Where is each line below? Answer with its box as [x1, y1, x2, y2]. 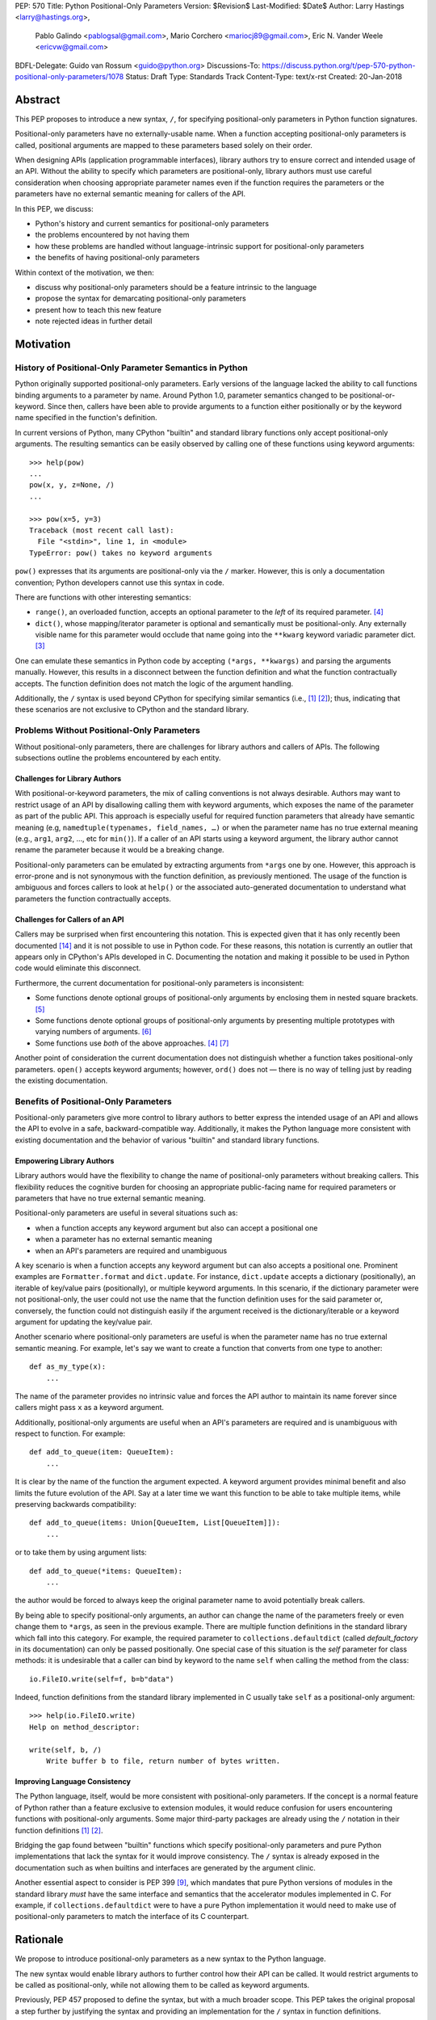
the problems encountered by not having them [35, 230, 190, 240]
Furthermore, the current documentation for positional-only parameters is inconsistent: [15, 978, 304, 987]
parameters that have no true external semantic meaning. [15, 1193, 206, 1203]
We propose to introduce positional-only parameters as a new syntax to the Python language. [15, 1954, 326, 1963]
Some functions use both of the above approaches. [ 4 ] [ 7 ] [35, 1038, 229, 1048]
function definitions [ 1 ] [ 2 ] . [15, 1825, 103, 1835]
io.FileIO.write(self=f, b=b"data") [29, 1674, 174, 1684]
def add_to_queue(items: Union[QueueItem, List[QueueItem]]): [29, 1518, 281, 1527]
